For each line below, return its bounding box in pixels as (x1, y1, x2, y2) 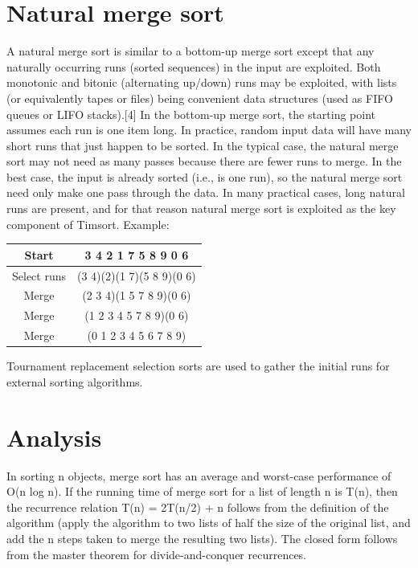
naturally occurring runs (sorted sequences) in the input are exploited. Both (6, 58, 381, 75)
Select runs (12, 267, 67, 284)
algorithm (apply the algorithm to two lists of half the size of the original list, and (6, 514, 411, 531)
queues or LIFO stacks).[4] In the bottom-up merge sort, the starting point (6, 105, 376, 122)
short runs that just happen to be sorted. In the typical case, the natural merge (6, 137, 399, 153)
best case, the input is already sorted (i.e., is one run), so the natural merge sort (6, 168, 403, 185)
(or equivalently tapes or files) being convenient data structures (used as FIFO (6, 89, 393, 106)
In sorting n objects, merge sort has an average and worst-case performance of (6, 467, 391, 484)
